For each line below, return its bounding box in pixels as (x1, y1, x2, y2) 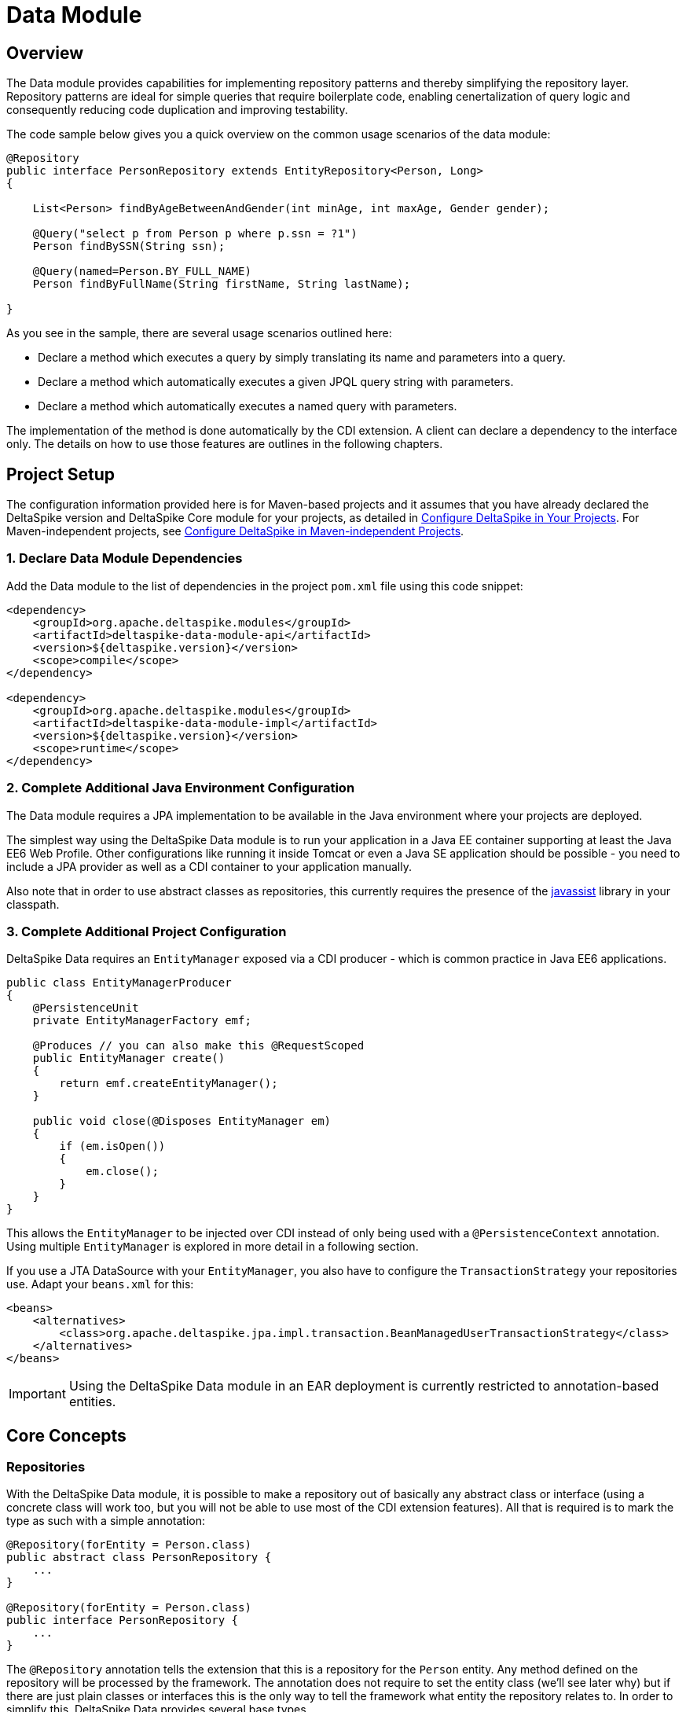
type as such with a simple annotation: (6, 1514, 205, 1528)
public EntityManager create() (32, 1052, 226, 1065)
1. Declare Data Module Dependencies (6, 550, 243, 567)
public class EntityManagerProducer (6, 976, 232, 990)
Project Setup (6, 464, 116, 484)
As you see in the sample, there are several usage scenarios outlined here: (6, 326, 392, 340)
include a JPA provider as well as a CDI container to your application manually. (6, 859, 413, 873)
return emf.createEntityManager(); (59, 1077, 278, 1090)
